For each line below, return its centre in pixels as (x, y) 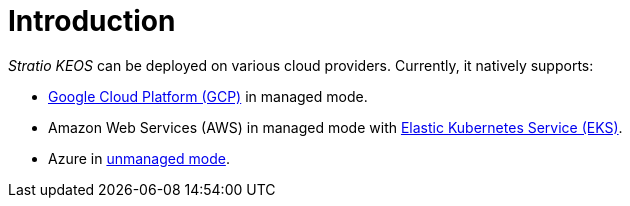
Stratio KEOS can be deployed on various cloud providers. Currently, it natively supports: (301, 65)
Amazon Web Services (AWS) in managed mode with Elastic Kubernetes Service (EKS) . (335, 127)
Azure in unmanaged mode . (139, 158)
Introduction (92, 21)
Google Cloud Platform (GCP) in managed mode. (208, 96)
